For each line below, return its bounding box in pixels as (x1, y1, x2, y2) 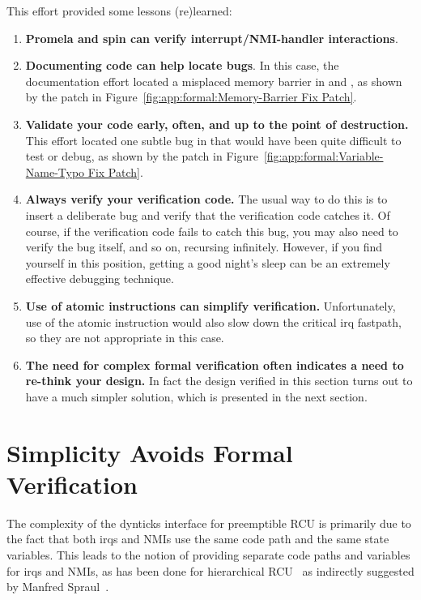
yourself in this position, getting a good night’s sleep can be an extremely (25, 254, 390, 271)
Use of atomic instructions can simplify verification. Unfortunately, (25, 297, 396, 314)
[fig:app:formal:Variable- (263, 148, 384, 165)
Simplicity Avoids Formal (6, 435, 293, 469)
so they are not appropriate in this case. (25, 329, 224, 346)
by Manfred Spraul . (6, 578, 109, 595)
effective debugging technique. (25, 270, 174, 287)
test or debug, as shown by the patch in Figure (25, 148, 258, 165)
